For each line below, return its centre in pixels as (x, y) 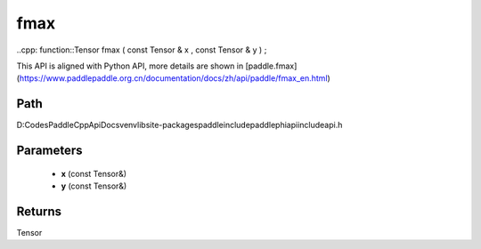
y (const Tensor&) (94, 186)
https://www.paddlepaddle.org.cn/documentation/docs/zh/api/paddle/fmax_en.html (174, 78)
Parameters (49, 151)
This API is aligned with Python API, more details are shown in (130, 66)
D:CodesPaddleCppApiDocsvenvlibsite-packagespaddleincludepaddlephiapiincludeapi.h (179, 125)
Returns (39, 211)
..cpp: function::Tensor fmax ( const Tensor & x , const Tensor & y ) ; (142, 50)
